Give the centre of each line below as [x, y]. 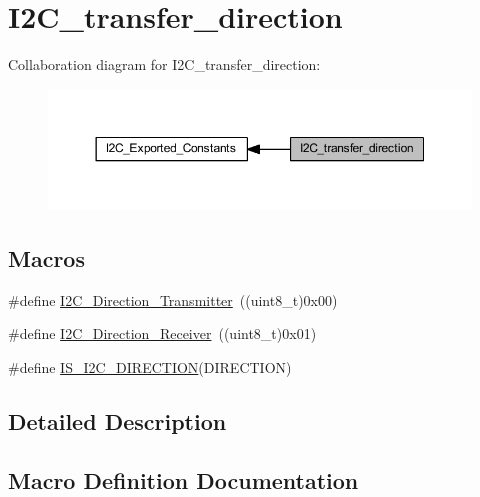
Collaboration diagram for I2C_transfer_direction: [164, 64]
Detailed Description [117, 420]
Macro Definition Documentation [183, 479]
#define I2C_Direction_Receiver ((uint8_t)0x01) [162, 333]
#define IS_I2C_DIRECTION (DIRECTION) [150, 366]
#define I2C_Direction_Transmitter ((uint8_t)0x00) [173, 299]
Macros [46, 257]
